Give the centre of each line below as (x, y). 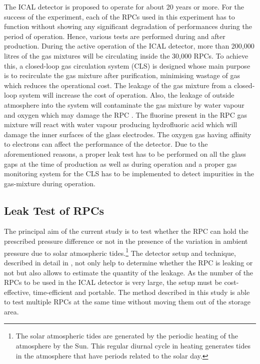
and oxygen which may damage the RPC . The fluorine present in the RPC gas (125, 114)
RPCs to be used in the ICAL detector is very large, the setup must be (113, 282)
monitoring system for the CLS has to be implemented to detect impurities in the (129, 173)
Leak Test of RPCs (54, 210)
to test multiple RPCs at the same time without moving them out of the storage (127, 302)
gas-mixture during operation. (50, 183)
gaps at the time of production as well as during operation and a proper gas (120, 163)
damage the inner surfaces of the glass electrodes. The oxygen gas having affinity (128, 134)
